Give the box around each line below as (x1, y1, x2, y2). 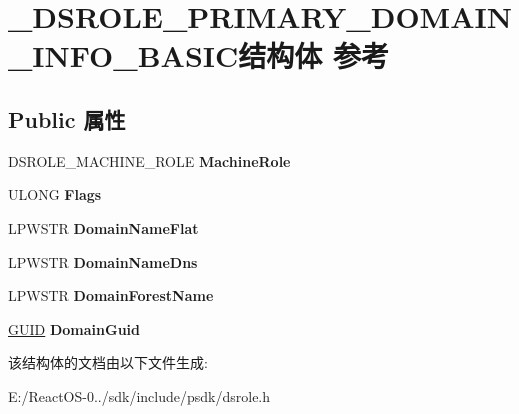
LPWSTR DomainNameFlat (8, 217, 199, 238)
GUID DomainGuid (8, 318, 140, 339)
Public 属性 (8, 103, 126, 134)
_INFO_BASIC (8, 35, 239, 76)
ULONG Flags (8, 184, 102, 205)
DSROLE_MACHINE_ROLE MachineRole (8, 150, 291, 171)
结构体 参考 (238, 35, 389, 76)
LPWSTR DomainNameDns (8, 251, 198, 272)
